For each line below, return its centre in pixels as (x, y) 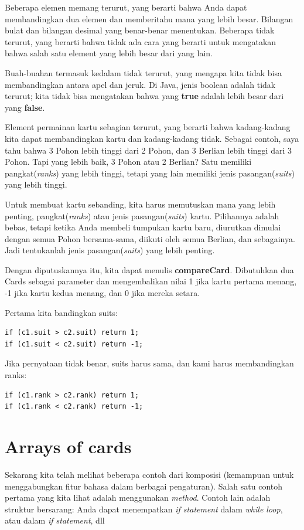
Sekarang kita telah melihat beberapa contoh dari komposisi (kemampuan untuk (149, 474)
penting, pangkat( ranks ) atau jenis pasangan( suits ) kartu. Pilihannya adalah (142, 215)
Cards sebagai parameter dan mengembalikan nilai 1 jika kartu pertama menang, (151, 281)
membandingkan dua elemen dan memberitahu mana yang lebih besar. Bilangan (149, 18)
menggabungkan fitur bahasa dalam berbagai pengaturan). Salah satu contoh (144, 486)
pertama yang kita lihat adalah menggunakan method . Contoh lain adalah (138, 497)
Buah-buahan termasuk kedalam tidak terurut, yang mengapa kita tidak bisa (144, 72)
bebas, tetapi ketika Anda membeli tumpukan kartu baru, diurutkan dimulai (143, 227)
